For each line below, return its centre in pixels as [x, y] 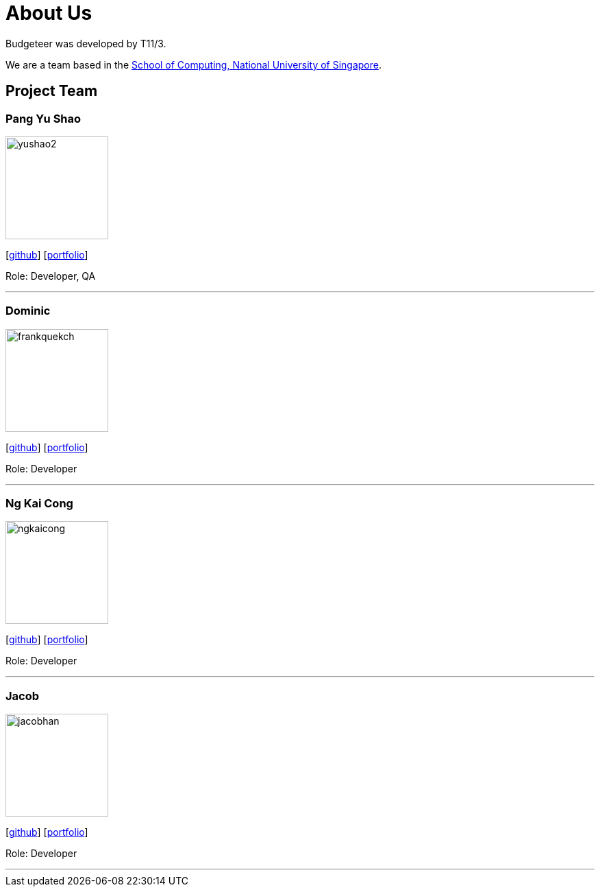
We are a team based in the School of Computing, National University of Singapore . [194, 64]
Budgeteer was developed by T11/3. [86, 43]
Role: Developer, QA [51, 276]
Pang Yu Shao [43, 118]
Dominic [28, 311]
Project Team [52, 91]
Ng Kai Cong [39, 504]
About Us [49, 13]
